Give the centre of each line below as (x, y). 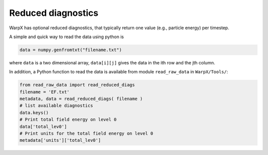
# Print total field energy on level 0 (68, 120)
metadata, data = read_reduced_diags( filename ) (81, 99)
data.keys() (34, 112)
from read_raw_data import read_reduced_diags (77, 85)
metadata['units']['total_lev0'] (60, 140)
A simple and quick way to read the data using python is (67, 37)
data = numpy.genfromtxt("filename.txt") (71, 50)
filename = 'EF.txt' (44, 92)
